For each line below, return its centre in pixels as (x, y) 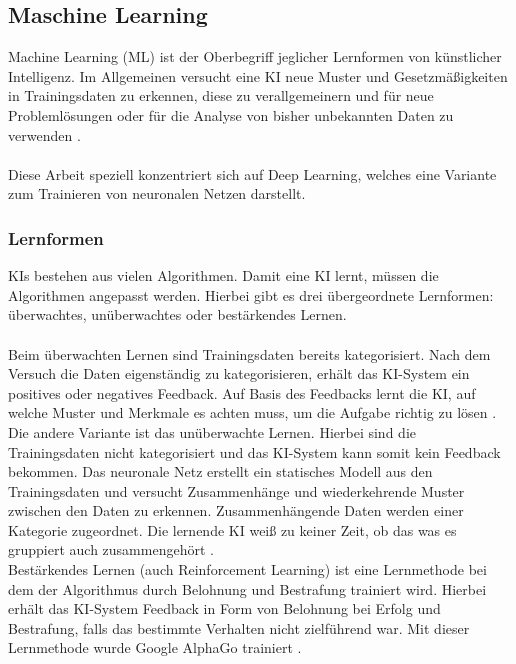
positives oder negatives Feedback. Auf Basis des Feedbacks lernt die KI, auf (242, 392)
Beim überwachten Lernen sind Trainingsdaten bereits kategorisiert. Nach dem (249, 353)
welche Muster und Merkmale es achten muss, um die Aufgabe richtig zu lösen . (252, 412)
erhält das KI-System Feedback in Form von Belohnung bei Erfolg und (224, 608)
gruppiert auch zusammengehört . (111, 549)
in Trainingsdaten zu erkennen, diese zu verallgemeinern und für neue (221, 95)
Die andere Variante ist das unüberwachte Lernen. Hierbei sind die (212, 431)
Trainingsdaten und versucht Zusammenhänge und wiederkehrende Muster (236, 490)
